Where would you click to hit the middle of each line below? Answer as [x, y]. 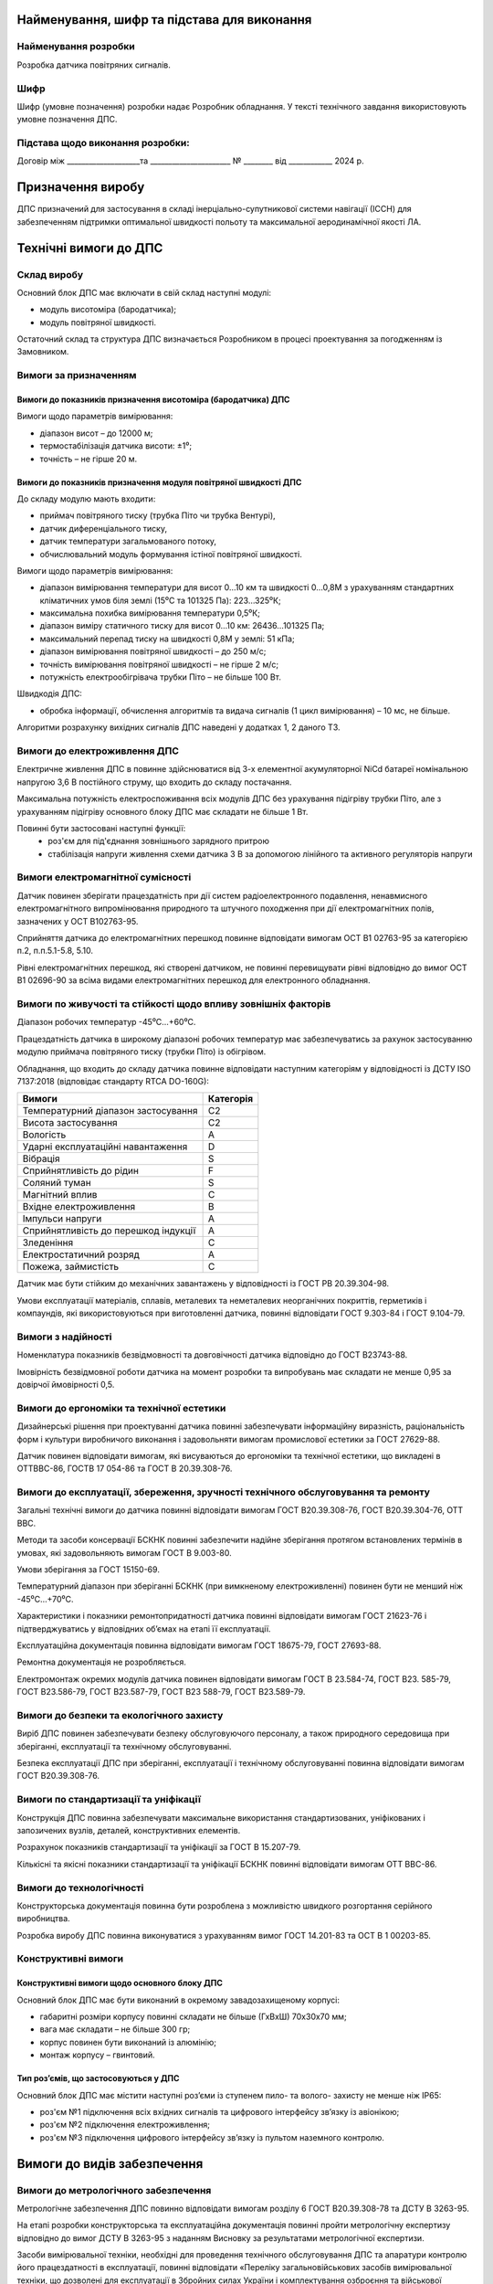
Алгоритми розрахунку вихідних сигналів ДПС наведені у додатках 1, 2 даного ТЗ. [178, 727]
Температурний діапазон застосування [110, 1111]
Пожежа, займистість [71, 1267]
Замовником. [43, 352]
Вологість [44, 1135]
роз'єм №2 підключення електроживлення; [125, 2125]
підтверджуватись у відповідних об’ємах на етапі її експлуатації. [144, 1628]
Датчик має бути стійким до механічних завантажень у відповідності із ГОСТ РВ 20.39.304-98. [203, 1284]
